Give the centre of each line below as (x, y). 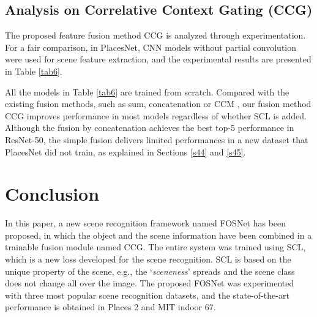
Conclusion (52, 194)
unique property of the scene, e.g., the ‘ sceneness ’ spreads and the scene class (150, 271)
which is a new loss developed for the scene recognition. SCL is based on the (148, 259)
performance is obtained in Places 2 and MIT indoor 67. (110, 307)
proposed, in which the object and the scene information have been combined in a (158, 235)
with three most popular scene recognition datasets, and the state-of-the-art (147, 295)
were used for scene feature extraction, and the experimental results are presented (158, 59)
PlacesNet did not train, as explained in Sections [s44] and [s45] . (125, 151)
